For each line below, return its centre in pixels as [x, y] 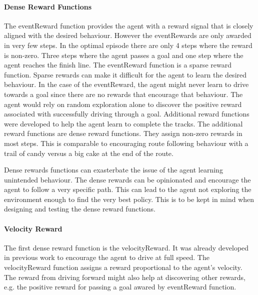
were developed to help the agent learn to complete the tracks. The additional [123, 123]
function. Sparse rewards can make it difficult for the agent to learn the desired [125, 74]
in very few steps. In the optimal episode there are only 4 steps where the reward [128, 45]
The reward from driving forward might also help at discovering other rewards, [125, 277]
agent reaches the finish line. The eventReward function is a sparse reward [118, 65]
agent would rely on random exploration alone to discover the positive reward [123, 104]
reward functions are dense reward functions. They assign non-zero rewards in [123, 133]
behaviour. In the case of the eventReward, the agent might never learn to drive [126, 84]
